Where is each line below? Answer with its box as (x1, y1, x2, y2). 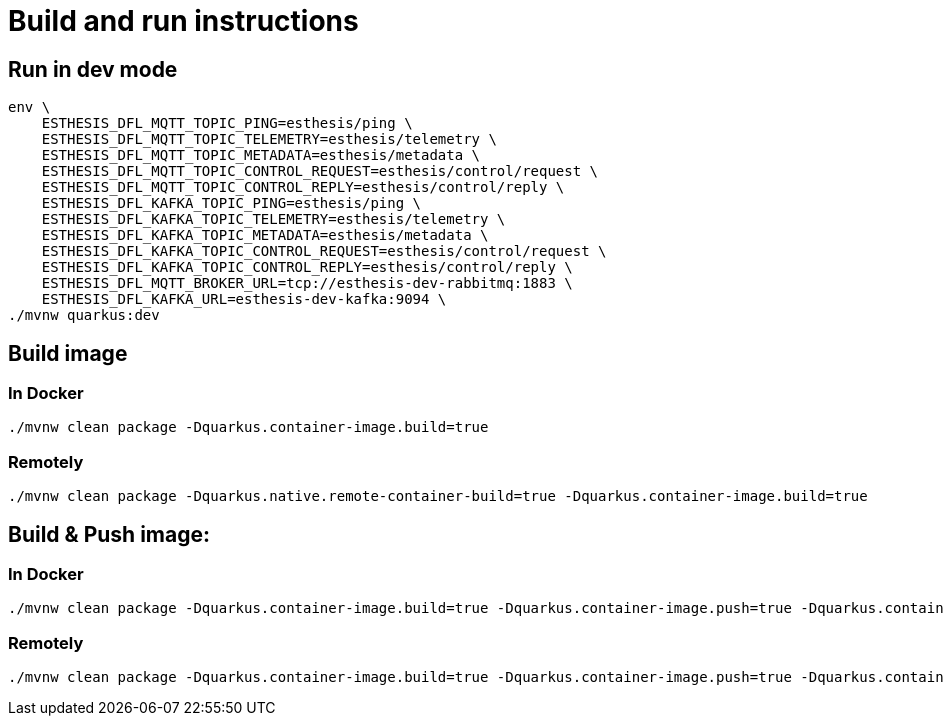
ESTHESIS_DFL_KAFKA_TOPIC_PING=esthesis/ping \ (41, 195, 422, 212)
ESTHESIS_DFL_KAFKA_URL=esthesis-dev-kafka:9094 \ (41, 291, 447, 308)
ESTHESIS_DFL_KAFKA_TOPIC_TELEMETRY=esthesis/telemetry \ (41, 211, 506, 228)
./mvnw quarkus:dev (8, 307, 160, 324)
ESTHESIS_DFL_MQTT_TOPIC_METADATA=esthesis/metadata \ (41, 147, 481, 164)
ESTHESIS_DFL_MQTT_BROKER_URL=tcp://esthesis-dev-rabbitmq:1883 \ (41, 275, 573, 292)
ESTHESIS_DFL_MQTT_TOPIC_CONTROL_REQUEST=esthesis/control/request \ (41, 163, 599, 180)
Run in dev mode (8, 56, 178, 82)
